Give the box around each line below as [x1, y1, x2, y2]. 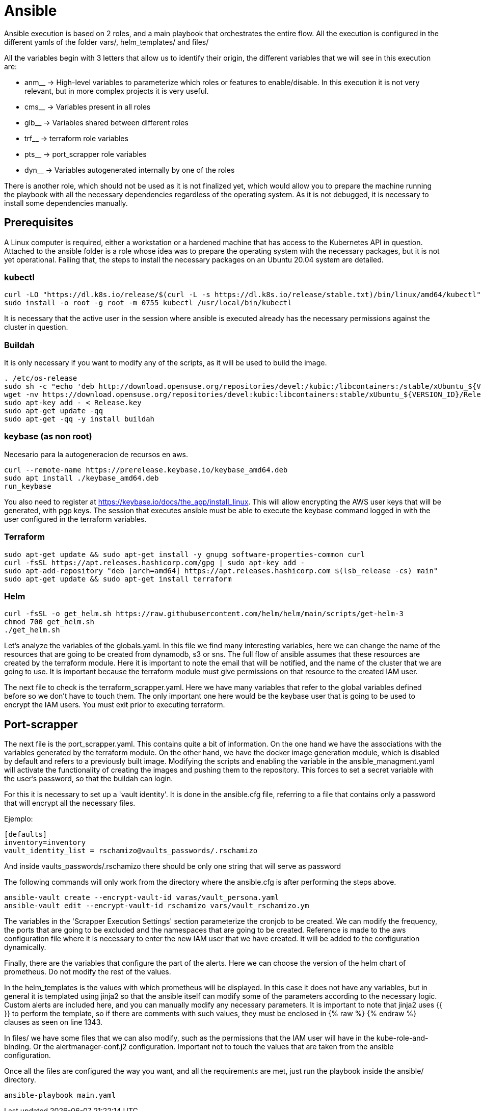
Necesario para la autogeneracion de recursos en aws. [4, 449, 189, 459]
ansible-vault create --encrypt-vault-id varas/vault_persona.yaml [4, 893, 279, 902]
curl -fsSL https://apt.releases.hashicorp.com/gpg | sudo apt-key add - [4, 558, 305, 567]
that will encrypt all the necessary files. [4, 799, 136, 808]
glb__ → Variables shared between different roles [24, 118, 189, 127]
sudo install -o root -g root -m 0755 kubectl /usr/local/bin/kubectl [4, 299, 292, 307]
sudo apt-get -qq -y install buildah [4, 415, 155, 424]
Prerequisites [4, 216, 73, 229]
